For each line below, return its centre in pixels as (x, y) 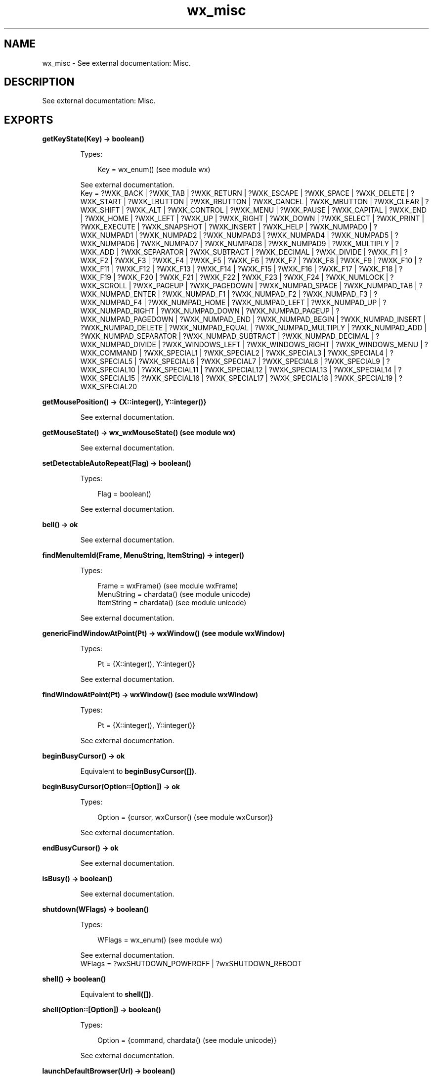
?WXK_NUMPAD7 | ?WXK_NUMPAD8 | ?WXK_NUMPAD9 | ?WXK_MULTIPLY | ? (270, 244)
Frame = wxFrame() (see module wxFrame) (168, 586)
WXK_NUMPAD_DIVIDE (118, 345)
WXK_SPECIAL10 (108, 370)
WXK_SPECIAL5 (107, 361)
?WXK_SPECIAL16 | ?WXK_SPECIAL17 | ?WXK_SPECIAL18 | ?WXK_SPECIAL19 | (269, 378)
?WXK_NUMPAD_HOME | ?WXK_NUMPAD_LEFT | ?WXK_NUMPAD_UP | (264, 303)
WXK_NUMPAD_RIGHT (117, 311)
